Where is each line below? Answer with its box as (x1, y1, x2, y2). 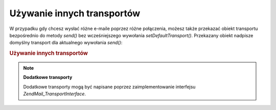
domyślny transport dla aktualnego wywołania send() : (9, 40, 123, 46)
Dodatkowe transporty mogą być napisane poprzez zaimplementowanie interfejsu (23, 84, 196, 90)
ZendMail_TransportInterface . (23, 91, 86, 97)
